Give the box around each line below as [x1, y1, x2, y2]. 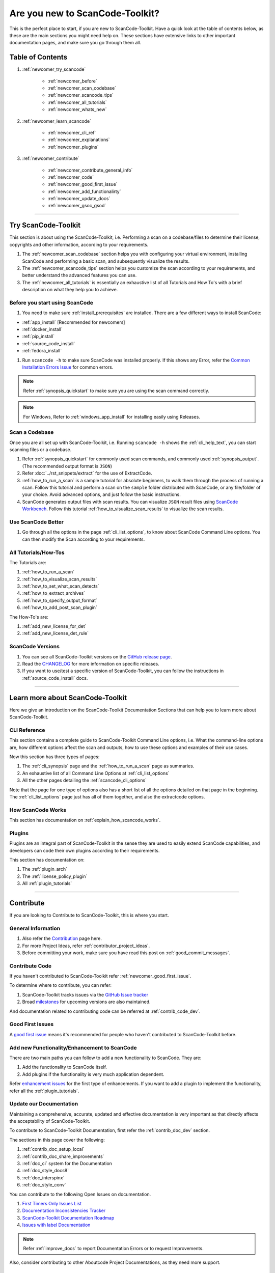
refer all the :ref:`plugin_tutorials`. [9, 1088, 79, 1094]
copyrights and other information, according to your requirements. [9, 241, 149, 247]
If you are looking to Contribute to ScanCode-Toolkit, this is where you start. [9, 912, 169, 919]
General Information [9, 925, 61, 932]
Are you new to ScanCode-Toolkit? [9, 8, 160, 19]
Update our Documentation [9, 1100, 78, 1108]
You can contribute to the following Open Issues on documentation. [9, 1191, 151, 1197]
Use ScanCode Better [9, 518, 64, 525]
